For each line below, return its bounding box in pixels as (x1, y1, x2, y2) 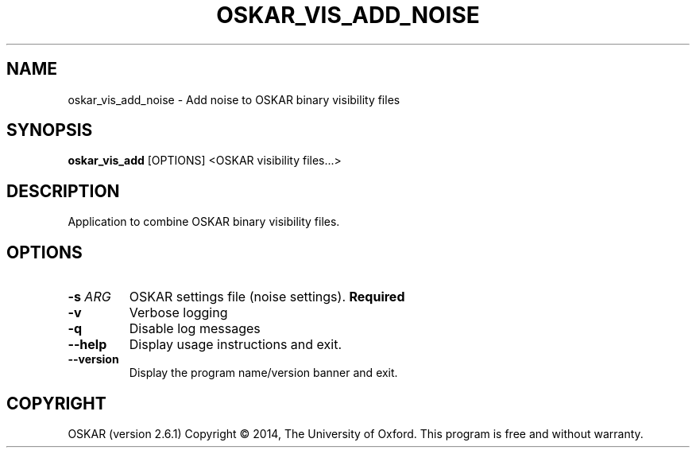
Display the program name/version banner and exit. (129, 366, 398, 380)
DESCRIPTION (6, 180, 120, 201)
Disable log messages (129, 320, 261, 337)
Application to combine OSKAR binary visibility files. (68, 215, 340, 229)
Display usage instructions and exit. (129, 336, 342, 353)
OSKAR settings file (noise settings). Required (129, 289, 405, 305)
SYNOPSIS (6, 120, 93, 141)
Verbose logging (129, 305, 228, 321)
